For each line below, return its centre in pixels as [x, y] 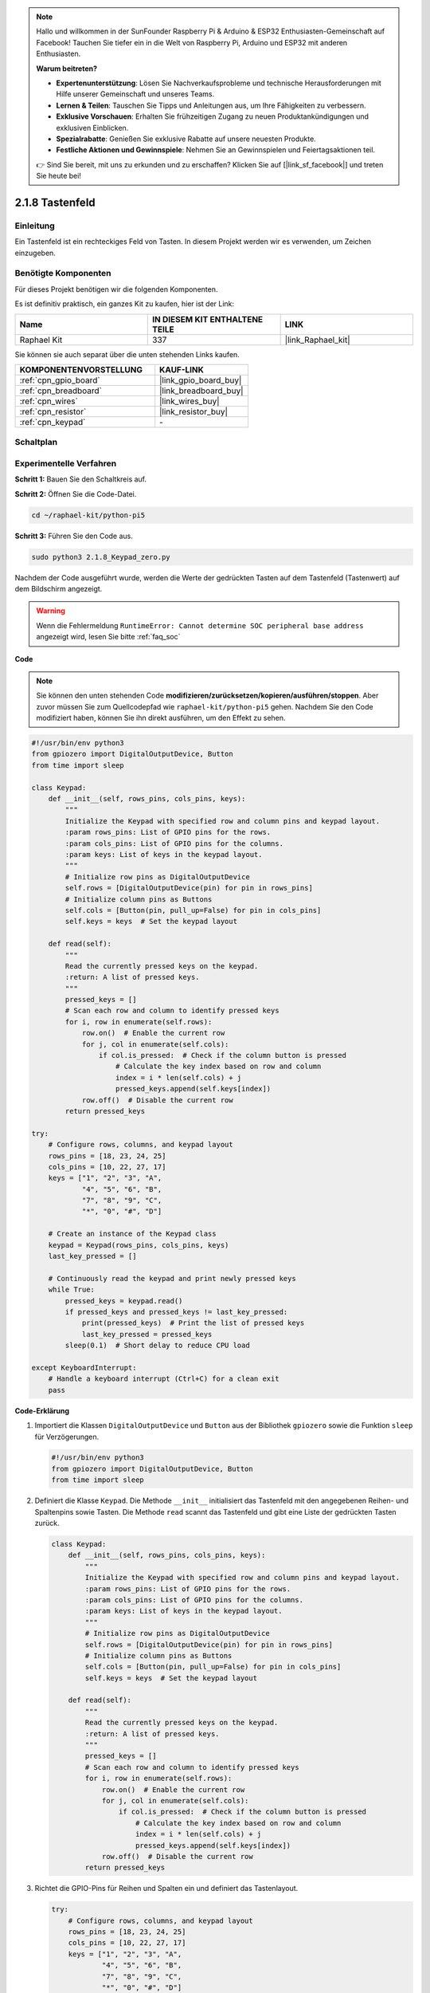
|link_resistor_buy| [194, 411]
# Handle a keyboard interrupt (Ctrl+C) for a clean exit [164, 1379]
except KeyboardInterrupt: [84, 1368]
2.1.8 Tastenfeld [55, 202]
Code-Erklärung [42, 1410]
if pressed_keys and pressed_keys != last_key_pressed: [176, 1312]
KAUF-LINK [182, 369]
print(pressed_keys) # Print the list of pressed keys [193, 1323]
